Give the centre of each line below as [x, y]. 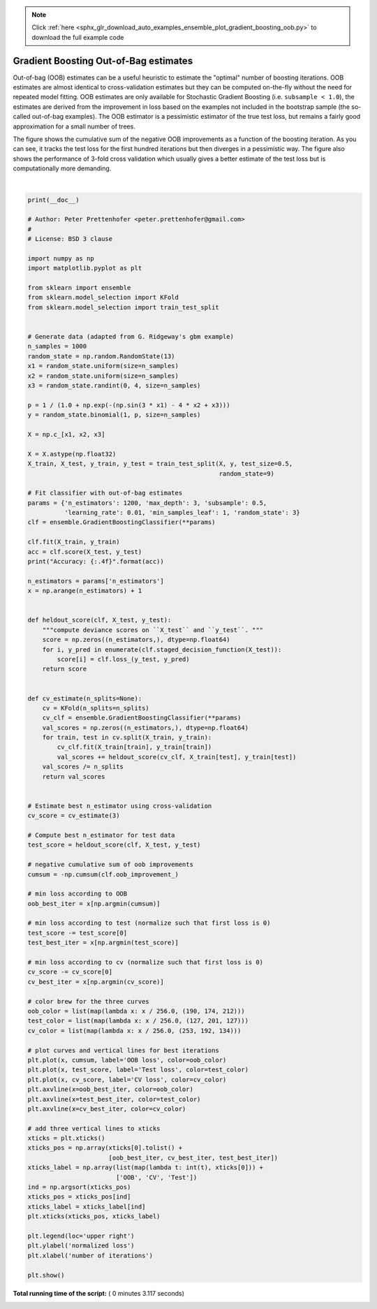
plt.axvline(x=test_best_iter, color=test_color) [114, 1099]
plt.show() [46, 1275]
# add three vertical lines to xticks [94, 1128]
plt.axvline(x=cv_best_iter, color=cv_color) [107, 1109]
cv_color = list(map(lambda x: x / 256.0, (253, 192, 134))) [134, 1031]
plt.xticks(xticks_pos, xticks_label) [94, 1216]
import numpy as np [61, 258]
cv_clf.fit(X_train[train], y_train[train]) [134, 747]
